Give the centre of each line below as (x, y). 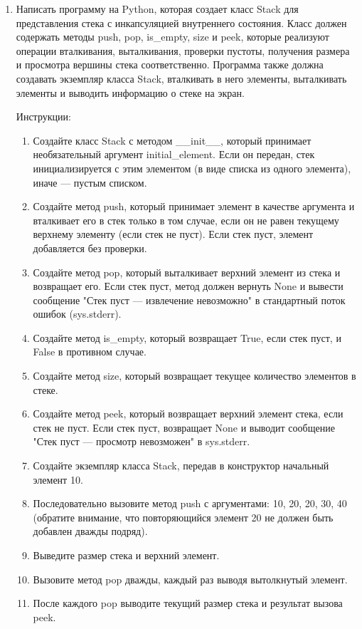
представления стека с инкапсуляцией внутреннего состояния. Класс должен (181, 22)
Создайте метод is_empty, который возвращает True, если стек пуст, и (187, 337)
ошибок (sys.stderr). (77, 314)
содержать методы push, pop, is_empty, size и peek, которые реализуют (172, 37)
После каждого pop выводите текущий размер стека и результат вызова (188, 603)
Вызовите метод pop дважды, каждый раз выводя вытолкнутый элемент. (190, 579)
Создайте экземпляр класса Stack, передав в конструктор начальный (181, 466)
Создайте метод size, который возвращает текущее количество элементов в (195, 376)
